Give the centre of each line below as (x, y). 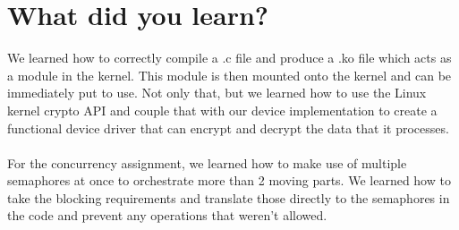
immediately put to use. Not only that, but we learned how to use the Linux (217, 93)
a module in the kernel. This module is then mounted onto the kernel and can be (229, 75)
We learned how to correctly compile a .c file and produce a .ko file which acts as (229, 58)
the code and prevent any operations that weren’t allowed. (167, 215)
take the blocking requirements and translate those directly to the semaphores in (229, 197)
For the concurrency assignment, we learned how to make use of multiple (207, 162)
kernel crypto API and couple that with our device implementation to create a (222, 110)
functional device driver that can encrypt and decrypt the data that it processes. (228, 128)
